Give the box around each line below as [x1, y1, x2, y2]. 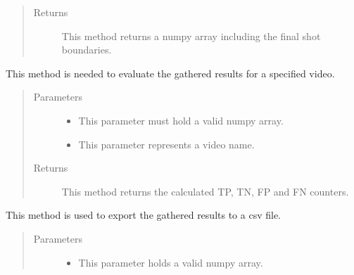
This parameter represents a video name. [78, 136, 255, 151]
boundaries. [61, 42, 112, 57]
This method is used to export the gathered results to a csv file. [6, 207, 281, 222]
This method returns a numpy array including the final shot [61, 28, 321, 43]
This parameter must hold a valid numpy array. [78, 113, 284, 127]
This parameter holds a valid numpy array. [78, 255, 263, 269]
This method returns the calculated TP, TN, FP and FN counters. [61, 184, 349, 198]
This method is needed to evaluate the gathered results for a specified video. [6, 65, 335, 80]
